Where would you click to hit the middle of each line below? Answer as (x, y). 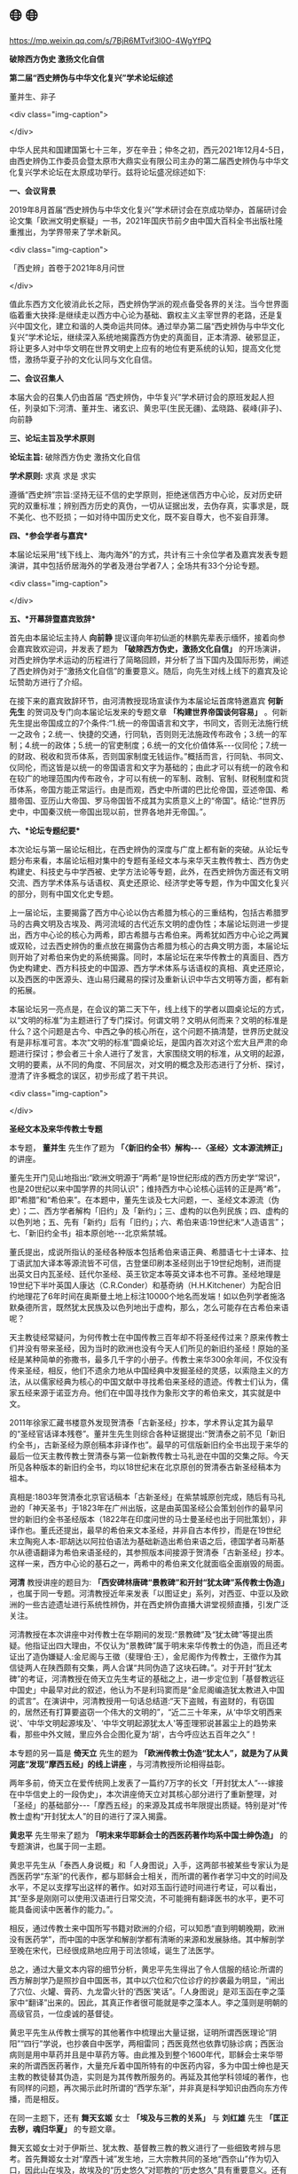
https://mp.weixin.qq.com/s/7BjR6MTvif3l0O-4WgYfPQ (110, 40)
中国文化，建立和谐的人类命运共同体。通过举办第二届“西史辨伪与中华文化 (151, 326)
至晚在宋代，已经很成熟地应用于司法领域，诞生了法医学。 (114, 1950)
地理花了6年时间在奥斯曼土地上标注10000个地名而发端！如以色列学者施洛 (151, 1296)
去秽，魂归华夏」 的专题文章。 (65, 2129)
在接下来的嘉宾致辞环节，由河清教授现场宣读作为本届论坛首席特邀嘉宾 (137, 701)
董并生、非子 (32, 96)
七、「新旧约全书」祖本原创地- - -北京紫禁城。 (90, 1233)
